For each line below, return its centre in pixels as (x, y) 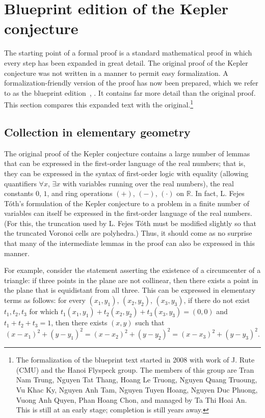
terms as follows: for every (45, 300)
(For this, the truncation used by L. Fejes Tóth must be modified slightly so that (130, 223)
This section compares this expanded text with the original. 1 (99, 104)
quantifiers (20, 183)
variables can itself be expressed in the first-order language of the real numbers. (128, 213)
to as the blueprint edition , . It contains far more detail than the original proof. (130, 92)
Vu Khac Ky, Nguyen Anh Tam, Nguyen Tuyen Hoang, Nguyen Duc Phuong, (137, 389)
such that (150, 323)
